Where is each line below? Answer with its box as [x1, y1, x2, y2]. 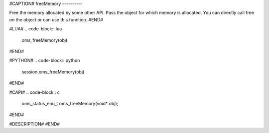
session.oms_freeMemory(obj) [21, 68, 85, 74]
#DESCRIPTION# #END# [9, 121, 60, 127]
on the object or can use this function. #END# [9, 16, 103, 22]
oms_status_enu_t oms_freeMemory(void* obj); [21, 100, 119, 106]
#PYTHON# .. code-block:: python [9, 58, 80, 64]
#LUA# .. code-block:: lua [9, 26, 62, 32]
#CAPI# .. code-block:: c [9, 89, 60, 95]
